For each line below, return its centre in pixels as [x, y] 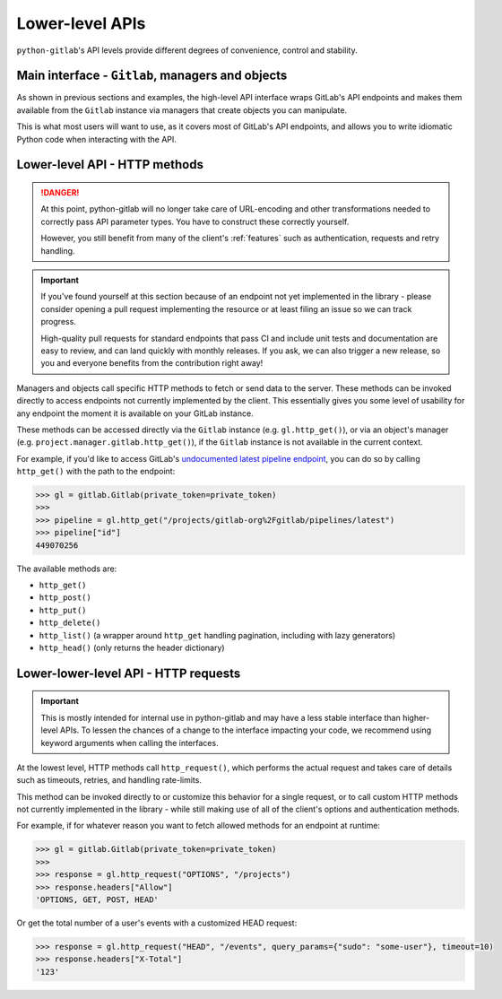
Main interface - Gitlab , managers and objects [152, 76]
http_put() [63, 610]
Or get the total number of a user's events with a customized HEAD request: [157, 923]
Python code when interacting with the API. [96, 139]
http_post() [65, 598]
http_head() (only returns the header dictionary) [132, 647]
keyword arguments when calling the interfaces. [130, 743]
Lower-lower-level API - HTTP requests [129, 673]
